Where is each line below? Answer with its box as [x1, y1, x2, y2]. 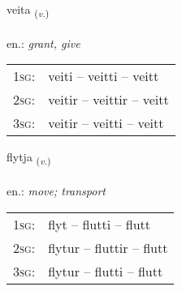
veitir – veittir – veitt [48, 90, 169, 109]
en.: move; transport [6, 182, 106, 199]
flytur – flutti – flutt [48, 261, 163, 280]
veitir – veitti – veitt [48, 113, 164, 133]
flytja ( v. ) [6, 148, 51, 168]
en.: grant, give [6, 34, 80, 51]
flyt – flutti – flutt [48, 214, 151, 233]
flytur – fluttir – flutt [48, 238, 168, 257]
